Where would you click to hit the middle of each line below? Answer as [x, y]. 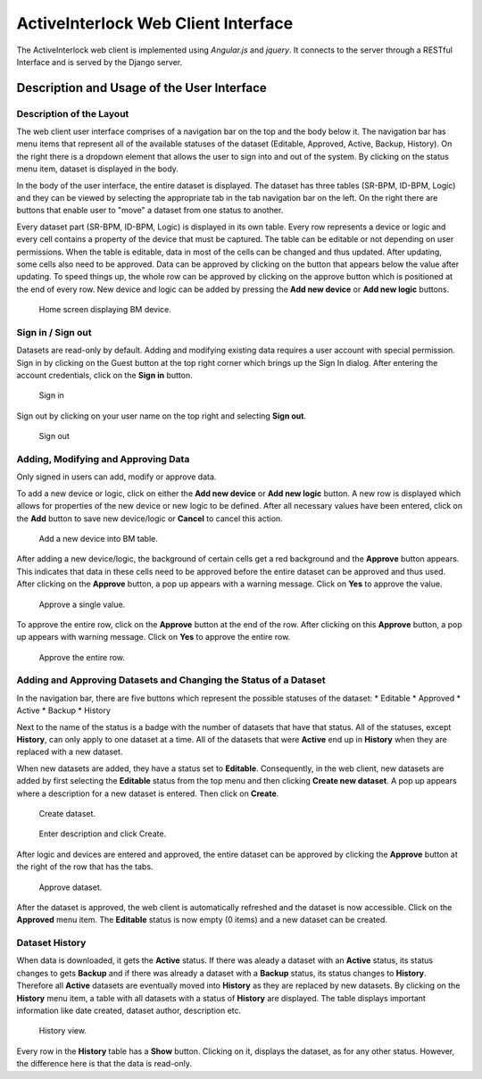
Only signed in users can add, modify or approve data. [116, 477]
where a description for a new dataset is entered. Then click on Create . [148, 793]
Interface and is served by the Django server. [100, 62]
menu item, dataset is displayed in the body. [97, 169]
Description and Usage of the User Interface [141, 88]
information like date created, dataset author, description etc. [129, 1011]
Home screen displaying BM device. [105, 310]
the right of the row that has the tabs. [85, 867]
